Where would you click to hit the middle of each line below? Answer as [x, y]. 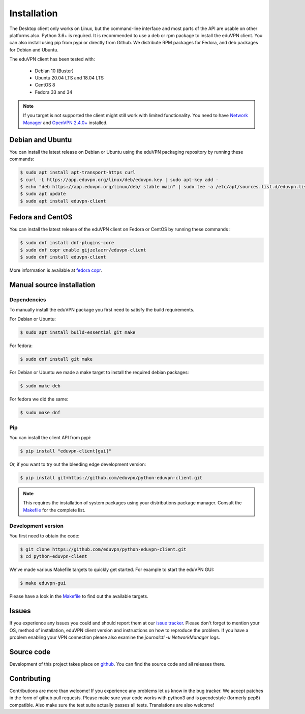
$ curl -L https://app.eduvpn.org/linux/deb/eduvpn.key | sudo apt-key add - [119, 180]
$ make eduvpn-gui [43, 583]
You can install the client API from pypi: [50, 438]
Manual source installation [52, 285]
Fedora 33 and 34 [54, 92]
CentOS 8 [45, 85]
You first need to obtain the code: [44, 536]
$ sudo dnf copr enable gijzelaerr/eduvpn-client [83, 250]
